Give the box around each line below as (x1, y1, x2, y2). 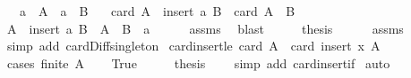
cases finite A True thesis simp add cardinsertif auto (6, 53, 390, 72)
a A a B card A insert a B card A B (19, 2, 295, 19)
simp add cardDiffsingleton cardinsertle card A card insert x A (6, 36, 381, 55)
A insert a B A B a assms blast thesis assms (6, 19, 404, 37)
